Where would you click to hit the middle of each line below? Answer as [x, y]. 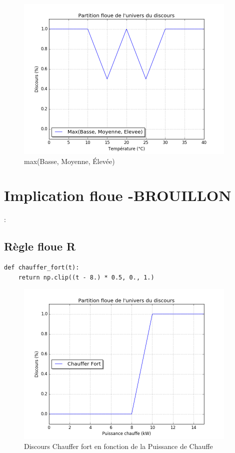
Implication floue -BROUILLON [118, 195]
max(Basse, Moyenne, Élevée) [69, 161]
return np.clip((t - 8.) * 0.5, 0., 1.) [86, 277]
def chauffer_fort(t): [42, 268]
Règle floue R [40, 246]
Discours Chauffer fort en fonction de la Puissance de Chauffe [118, 446]
